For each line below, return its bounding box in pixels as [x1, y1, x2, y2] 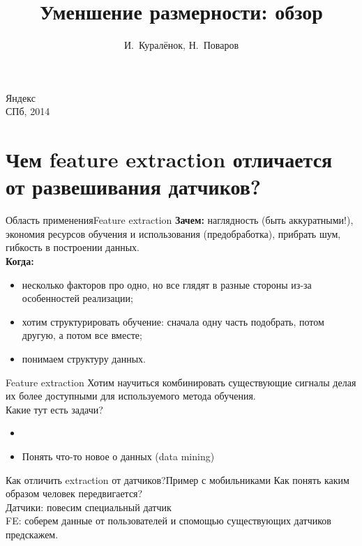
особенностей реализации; [22, 291, 133, 305]
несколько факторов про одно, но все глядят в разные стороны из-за [22, 277, 312, 291]
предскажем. [6, 526, 59, 541]
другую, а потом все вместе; [22, 328, 142, 342]
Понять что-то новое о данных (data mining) [22, 448, 215, 463]
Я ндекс [6, 90, 36, 105]
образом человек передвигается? [6, 486, 143, 501]
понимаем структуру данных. [22, 351, 146, 365]
